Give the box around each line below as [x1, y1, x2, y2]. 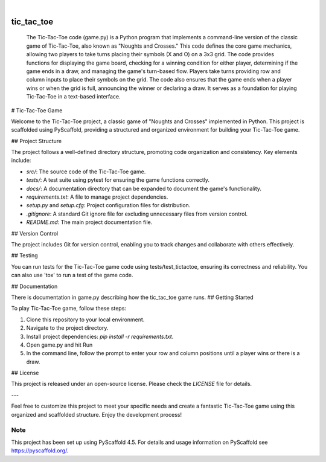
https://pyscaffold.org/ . [11, 447, 69, 454]
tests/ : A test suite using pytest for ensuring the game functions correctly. [26, 176, 210, 184]
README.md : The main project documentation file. [26, 219, 153, 226]
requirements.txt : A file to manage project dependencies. [26, 193, 168, 201]
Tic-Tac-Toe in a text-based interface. [26, 93, 121, 100]
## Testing [11, 252, 38, 259]
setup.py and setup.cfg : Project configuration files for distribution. [26, 202, 191, 209]
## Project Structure [11, 137, 62, 144]
